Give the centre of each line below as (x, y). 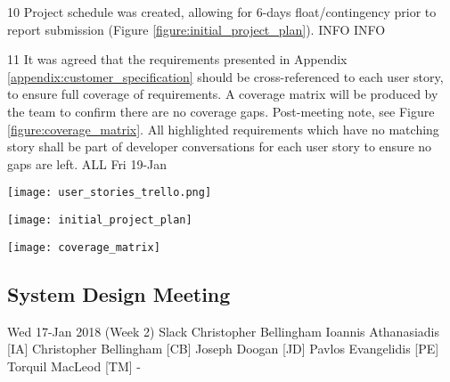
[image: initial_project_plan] (100, 220)
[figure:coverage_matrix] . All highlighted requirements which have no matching (223, 129)
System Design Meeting (119, 293)
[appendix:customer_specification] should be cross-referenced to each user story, (225, 76)
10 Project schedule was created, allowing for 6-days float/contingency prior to (222, 12)
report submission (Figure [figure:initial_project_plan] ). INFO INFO (196, 29)
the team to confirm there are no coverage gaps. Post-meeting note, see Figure (221, 111)
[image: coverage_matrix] (84, 247)
